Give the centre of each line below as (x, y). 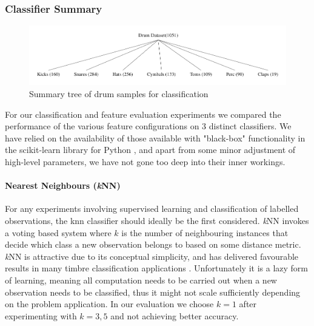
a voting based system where (58, 232)
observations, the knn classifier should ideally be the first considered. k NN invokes (157, 221)
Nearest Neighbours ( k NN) (63, 185)
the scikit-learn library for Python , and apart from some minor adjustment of (150, 150)
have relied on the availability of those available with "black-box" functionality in (155, 138)
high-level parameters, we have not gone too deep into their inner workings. (145, 162)
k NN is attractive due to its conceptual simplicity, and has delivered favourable (152, 256)
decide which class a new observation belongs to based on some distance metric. (153, 244)
